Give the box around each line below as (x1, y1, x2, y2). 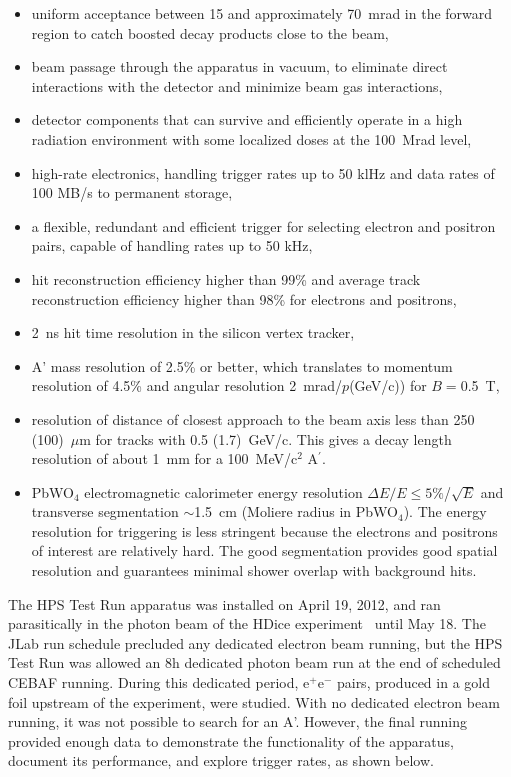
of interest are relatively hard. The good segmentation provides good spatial (31, 540, 498, 561)
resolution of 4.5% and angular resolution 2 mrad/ (31, 375, 343, 396)
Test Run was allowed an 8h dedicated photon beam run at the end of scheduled (8, 652, 501, 673)
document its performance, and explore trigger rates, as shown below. (8, 750, 434, 771)
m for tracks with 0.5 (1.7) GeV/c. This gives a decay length (79, 428, 452, 449)
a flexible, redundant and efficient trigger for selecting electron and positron (31, 215, 496, 236)
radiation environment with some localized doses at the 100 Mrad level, (31, 128, 472, 149)
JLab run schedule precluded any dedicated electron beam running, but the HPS (8, 632, 503, 653)
